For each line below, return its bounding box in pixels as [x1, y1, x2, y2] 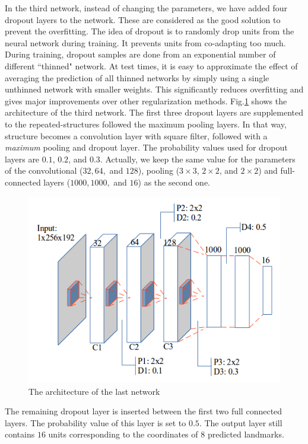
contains [5, 428, 35, 440]
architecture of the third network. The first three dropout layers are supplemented [5, 106, 304, 119]
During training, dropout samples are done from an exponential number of [5, 48, 276, 60]
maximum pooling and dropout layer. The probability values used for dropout [5, 141, 288, 154]
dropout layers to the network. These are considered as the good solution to [5, 13, 281, 25]
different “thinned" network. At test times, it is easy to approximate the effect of [5, 59, 298, 72]
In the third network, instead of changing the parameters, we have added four [5, 2, 287, 14]
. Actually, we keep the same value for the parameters [100, 152, 296, 165]
